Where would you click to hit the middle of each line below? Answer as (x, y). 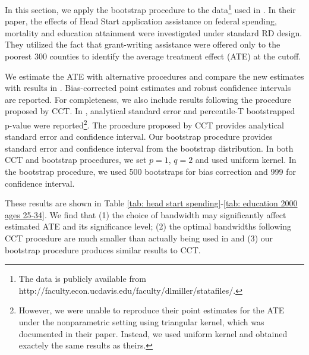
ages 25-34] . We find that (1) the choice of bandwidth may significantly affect (146, 214)
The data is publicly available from (82, 279)
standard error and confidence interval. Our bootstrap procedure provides (139, 136)
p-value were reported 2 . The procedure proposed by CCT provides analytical (144, 124)
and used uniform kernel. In (246, 160)
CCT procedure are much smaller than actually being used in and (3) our (139, 238)
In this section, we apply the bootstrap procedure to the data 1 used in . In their (150, 9)
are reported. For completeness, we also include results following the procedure (148, 99)
